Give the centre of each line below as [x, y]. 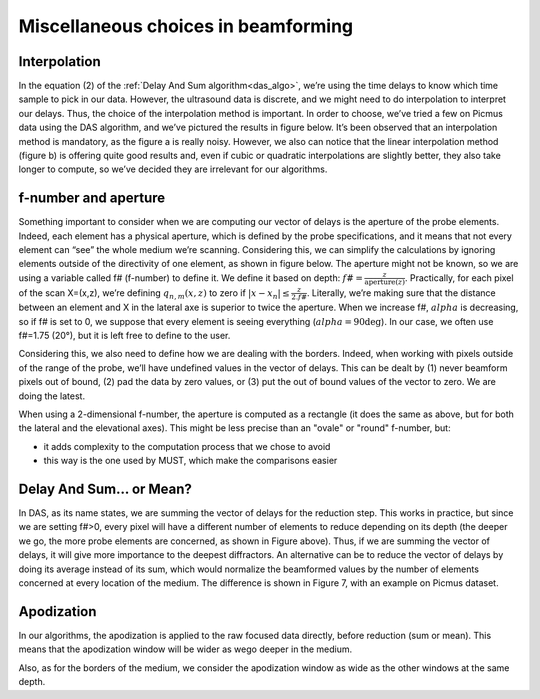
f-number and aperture [92, 198]
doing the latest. [51, 396]
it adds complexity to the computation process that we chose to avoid [187, 446]
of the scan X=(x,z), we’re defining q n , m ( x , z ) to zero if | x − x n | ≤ [154, 293]
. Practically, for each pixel [459, 277]
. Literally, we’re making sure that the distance [401, 292]
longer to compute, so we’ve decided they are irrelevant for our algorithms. [173, 169]
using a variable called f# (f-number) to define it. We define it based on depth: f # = [191, 277]
